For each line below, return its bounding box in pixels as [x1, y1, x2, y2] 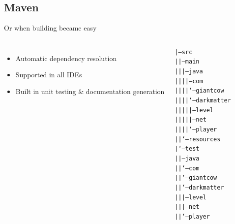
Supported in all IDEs [15, 69, 82, 80]
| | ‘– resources [175, 135, 221, 143]
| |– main [175, 58, 200, 65]
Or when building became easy [4, 23, 97, 33]
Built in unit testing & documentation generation [15, 86, 165, 96]
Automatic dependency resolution [15, 53, 117, 63]
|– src [175, 48, 193, 56]
